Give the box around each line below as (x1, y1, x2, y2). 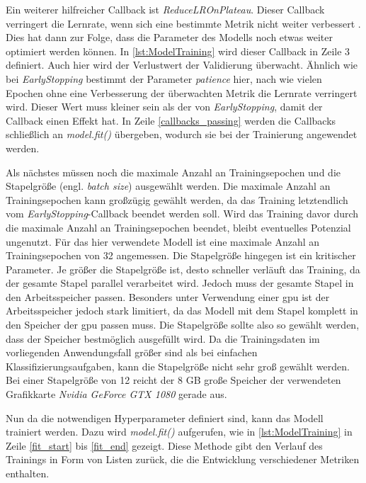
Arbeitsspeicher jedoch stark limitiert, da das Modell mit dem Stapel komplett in (6, 303, 358, 318)
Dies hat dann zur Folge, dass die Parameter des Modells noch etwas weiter (6, 30, 333, 45)
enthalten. (6, 466, 50, 480)
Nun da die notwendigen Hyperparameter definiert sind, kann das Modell (6, 410, 324, 425)
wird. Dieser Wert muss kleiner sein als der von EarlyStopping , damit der (6, 99, 323, 114)
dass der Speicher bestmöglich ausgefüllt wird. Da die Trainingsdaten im (6, 331, 320, 346)
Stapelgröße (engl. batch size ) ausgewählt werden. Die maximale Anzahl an (6, 178, 331, 193)
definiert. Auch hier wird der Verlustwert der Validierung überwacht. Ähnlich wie (6, 57, 358, 72)
